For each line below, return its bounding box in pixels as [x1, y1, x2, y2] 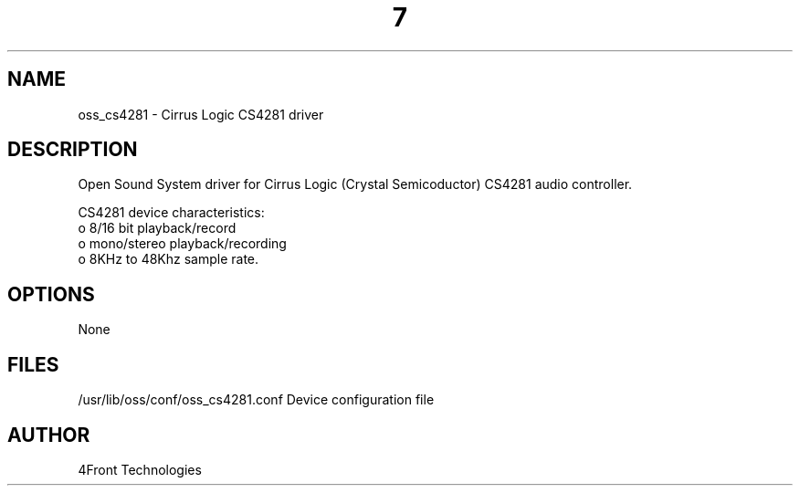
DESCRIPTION [7, 138, 138, 162]
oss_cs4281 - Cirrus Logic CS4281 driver [78, 106, 324, 122]
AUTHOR [7, 423, 90, 446]
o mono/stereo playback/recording [78, 236, 287, 252]
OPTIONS [7, 282, 95, 306]
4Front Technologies [78, 461, 202, 477]
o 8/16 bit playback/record [78, 220, 237, 236]
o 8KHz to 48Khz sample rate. [78, 251, 259, 267]
